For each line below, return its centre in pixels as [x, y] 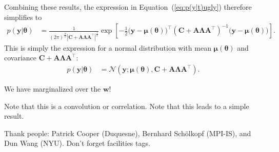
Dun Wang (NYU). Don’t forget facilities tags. [77, 143]
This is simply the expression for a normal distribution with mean [108, 47]
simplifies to [23, 17]
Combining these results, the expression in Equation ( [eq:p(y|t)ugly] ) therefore [128, 7]
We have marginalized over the [53, 89]
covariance [21, 58]
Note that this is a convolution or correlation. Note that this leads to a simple [127, 106]
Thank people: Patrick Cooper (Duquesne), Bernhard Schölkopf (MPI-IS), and [128, 133]
